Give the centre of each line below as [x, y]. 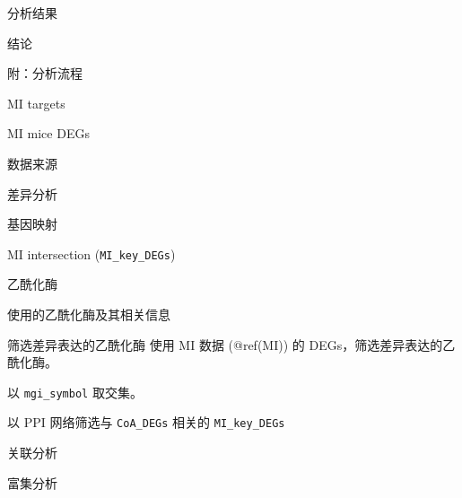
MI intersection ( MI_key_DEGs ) [92, 253]
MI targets [36, 103]
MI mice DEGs [48, 133]
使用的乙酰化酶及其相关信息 [89, 314]
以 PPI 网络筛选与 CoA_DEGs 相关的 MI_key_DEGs [146, 422]
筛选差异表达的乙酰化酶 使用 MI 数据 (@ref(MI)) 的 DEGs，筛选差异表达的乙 [231, 344]
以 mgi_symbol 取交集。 [75, 392]
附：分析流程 [45, 73]
